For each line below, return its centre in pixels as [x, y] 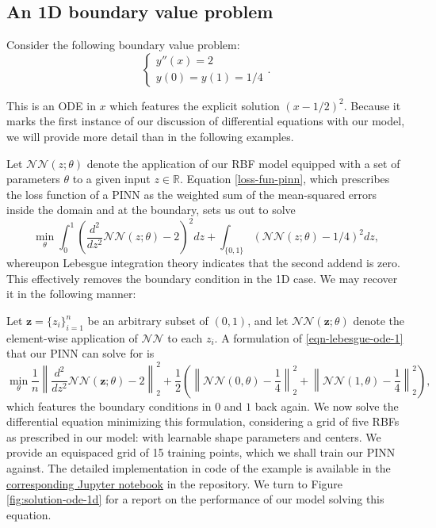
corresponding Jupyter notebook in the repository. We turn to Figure [175, 483]
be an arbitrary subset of [148, 321]
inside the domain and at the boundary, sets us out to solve [151, 210]
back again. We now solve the [327, 406]
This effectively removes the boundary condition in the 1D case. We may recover [202, 278]
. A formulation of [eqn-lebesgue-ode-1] [309, 337]
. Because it [372, 105]
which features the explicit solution [195, 105]
